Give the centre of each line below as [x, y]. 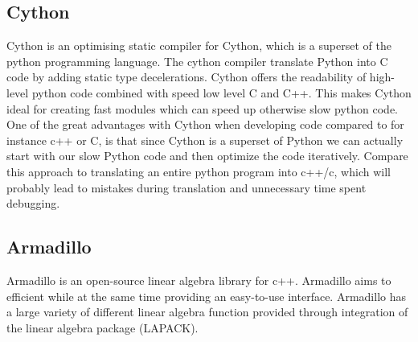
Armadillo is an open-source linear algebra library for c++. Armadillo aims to [199, 280]
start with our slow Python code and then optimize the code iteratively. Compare [207, 156]
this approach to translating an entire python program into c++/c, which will [199, 171]
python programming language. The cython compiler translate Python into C [197, 61]
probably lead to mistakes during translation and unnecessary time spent [186, 187]
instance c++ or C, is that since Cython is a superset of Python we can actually [205, 140]
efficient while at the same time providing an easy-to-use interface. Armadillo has [206, 296]
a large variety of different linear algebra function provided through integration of [207, 312]
